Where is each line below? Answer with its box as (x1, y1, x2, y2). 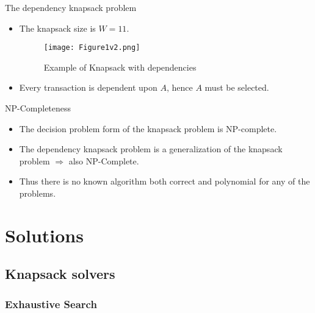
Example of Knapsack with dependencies (43, 60, 197, 73)
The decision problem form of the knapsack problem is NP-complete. (19, 122, 277, 135)
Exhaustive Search (5, 296, 97, 311)
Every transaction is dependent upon (19, 81, 157, 94)
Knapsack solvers (5, 264, 115, 283)
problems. (19, 187, 56, 199)
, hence (166, 81, 193, 94)
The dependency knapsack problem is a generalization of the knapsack (19, 142, 283, 155)
